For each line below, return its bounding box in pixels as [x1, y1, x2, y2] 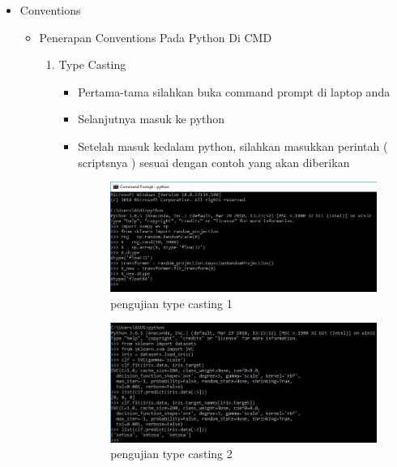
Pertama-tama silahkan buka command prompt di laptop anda [78, 83, 391, 100]
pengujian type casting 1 [110, 294, 233, 311]
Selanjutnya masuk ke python [78, 110, 225, 127]
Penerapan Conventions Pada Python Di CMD [39, 28, 272, 45]
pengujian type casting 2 [110, 445, 233, 462]
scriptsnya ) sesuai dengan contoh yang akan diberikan [78, 153, 350, 170]
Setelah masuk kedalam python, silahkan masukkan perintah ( [78, 137, 388, 154]
